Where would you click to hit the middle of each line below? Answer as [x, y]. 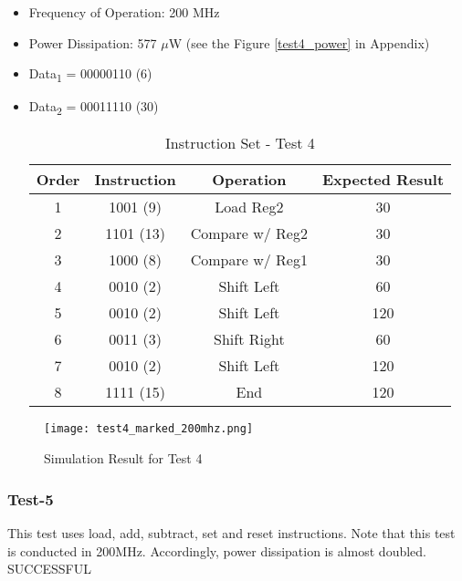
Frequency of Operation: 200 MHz [124, 12]
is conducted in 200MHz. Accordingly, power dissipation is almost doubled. [217, 550]
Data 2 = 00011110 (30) [94, 108]
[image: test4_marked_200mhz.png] [149, 429]
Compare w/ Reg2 [249, 233]
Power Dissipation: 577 [93, 42]
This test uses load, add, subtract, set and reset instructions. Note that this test [231, 532]
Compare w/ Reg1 [249, 260]
